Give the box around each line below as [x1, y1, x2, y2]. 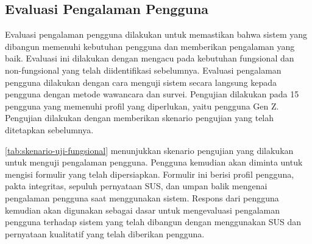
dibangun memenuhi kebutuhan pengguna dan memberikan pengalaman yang [5, 40, 295, 52]
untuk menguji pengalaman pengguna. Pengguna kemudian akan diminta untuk [5, 156, 303, 169]
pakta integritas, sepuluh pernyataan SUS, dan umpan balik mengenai [5, 180, 268, 192]
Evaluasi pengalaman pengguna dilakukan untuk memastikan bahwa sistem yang [5, 28, 307, 41]
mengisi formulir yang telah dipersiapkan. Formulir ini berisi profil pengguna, [5, 167, 294, 180]
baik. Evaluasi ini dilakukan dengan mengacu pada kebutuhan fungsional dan [5, 52, 294, 64]
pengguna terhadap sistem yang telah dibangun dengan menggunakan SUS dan [5, 215, 301, 228]
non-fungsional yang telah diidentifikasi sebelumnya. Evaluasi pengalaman [5, 63, 282, 76]
